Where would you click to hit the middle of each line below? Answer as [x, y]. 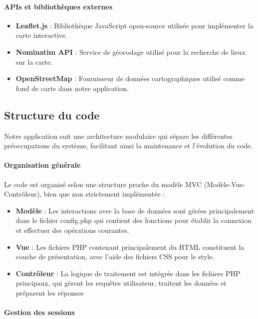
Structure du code [52, 115]
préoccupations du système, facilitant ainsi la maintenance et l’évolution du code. [129, 146]
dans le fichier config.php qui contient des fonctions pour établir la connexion [133, 220]
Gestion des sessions [39, 312]
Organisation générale [42, 165]
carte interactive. [41, 35]
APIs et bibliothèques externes [58, 6]
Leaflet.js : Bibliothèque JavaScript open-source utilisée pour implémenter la [134, 25]
